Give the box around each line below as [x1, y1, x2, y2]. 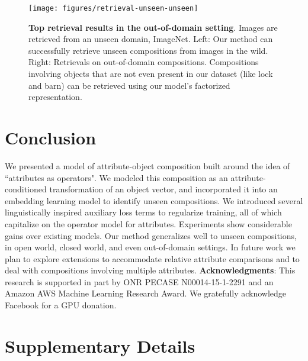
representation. [28, 91, 82, 103]
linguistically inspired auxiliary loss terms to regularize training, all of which [5, 206, 282, 218]
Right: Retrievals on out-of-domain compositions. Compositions [28, 56, 259, 68]
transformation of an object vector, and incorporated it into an [49, 183, 278, 195]
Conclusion [5, 125, 97, 149]
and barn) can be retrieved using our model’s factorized [28, 79, 230, 91]
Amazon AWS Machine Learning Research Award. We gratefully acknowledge [5, 287, 287, 299]
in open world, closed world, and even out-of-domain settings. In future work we [5, 241, 296, 253]
